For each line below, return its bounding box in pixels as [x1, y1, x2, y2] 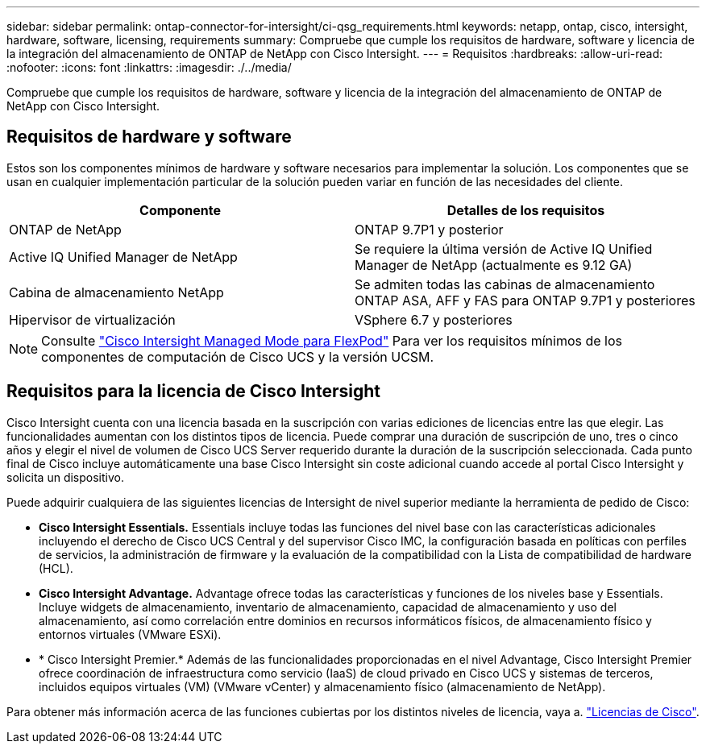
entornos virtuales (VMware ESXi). [39, 627, 222, 641]
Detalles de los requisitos [446, 201, 605, 218]
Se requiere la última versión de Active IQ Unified [355, 240, 653, 257]
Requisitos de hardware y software [6, 126, 292, 147]
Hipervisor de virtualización [9, 311, 176, 328]
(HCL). [39, 561, 73, 575]
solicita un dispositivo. [6, 470, 124, 484]
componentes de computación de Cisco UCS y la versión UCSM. [41, 348, 434, 365]
